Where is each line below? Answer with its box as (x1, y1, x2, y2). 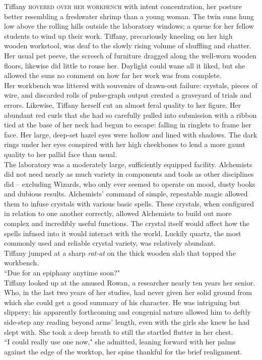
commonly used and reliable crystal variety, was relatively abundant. (4, 238, 216, 248)
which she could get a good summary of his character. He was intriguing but (4, 297, 240, 307)
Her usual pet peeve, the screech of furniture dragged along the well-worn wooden (4, 50, 256, 60)
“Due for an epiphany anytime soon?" (4, 267, 120, 278)
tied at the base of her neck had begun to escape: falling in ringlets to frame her (4, 119, 251, 130)
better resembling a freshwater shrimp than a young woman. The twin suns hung (4, 11, 254, 21)
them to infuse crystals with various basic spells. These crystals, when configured (4, 198, 254, 208)
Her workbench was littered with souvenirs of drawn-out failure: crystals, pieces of (4, 80, 257, 90)
